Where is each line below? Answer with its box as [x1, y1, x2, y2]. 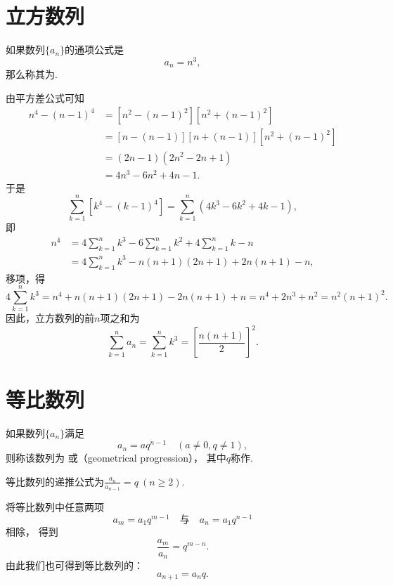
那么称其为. [6, 67, 58, 82]
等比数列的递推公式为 [6, 474, 104, 488]
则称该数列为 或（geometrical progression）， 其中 [6, 450, 226, 465]
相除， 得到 [6, 524, 58, 539]
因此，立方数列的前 [6, 311, 94, 325]
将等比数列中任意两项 [6, 500, 104, 514]
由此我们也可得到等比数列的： [6, 558, 143, 573]
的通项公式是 [65, 42, 124, 57]
